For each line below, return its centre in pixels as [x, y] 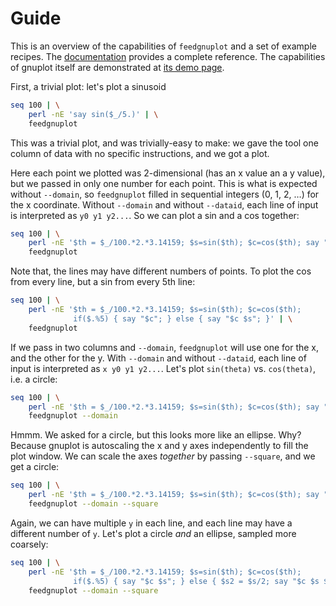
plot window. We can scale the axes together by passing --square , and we [163, 456]
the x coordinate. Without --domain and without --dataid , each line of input [164, 204]
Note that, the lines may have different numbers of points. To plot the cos [161, 271]
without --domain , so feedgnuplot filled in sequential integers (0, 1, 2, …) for [165, 194]
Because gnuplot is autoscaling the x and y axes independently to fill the [159, 446]
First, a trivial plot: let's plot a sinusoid [88, 86]
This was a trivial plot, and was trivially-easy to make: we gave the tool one [164, 143]
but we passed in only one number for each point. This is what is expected [164, 183]
